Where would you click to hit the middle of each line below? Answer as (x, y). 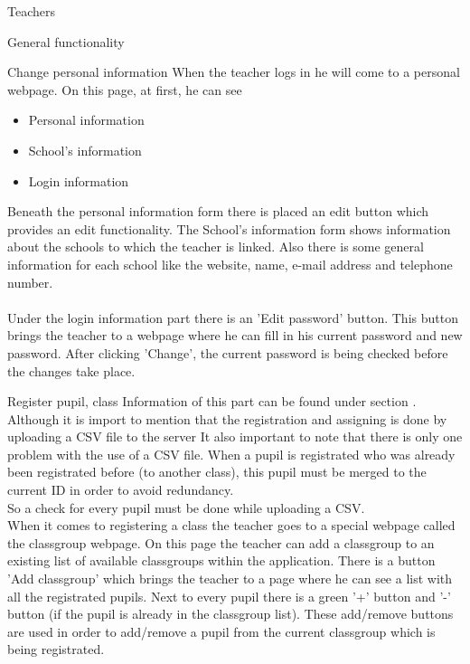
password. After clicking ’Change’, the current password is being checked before (228, 352)
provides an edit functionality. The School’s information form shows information (229, 228)
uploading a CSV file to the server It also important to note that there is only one (235, 436)
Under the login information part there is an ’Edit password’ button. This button (233, 317)
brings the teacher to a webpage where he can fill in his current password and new (235, 335)
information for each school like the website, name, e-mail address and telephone (230, 264)
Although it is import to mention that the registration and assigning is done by (227, 418)
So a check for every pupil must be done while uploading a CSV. (186, 507)
